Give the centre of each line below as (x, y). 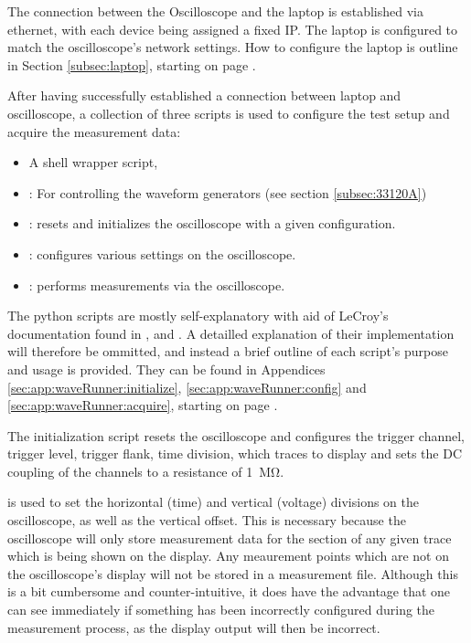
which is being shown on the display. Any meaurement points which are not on (228, 556)
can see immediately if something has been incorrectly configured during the (221, 610)
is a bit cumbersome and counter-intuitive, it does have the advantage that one (229, 591)
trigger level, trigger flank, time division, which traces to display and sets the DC (235, 453)
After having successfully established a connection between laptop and (204, 95)
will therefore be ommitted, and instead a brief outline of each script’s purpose (228, 351)
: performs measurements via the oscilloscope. (157, 285)
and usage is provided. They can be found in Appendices (166, 369)
